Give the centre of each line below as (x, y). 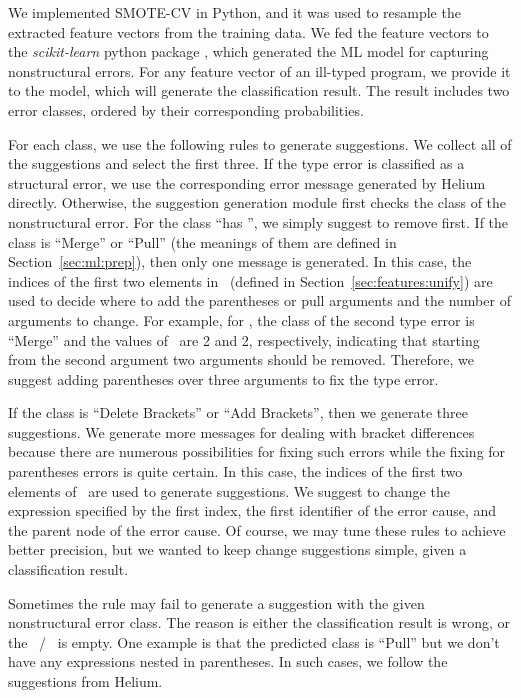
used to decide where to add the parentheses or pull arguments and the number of (259, 300)
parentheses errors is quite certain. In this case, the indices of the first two (235, 471)
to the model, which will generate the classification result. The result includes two (259, 90)
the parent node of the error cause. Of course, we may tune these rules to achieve (257, 529)
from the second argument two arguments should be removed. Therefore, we (241, 359)
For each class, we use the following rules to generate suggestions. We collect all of (260, 143)
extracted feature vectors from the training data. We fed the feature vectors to (248, 31)
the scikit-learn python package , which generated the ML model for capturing (248, 51)
